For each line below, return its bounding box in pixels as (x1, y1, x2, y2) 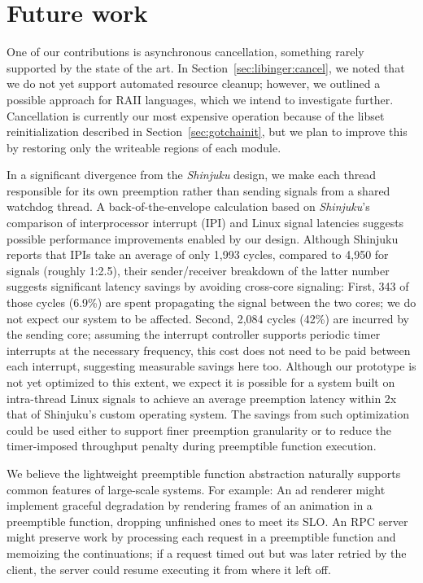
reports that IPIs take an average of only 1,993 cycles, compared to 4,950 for (7, 246, 389, 263)
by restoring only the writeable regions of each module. (7, 138, 281, 156)
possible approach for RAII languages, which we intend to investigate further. (7, 90, 394, 107)
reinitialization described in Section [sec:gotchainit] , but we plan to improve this (7, 123, 408, 140)
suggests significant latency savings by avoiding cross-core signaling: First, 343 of (7, 278, 409, 295)
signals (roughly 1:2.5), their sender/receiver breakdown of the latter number (7, 261, 390, 278)
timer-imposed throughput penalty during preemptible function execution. (7, 437, 377, 454)
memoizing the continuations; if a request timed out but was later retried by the (7, 544, 407, 561)
